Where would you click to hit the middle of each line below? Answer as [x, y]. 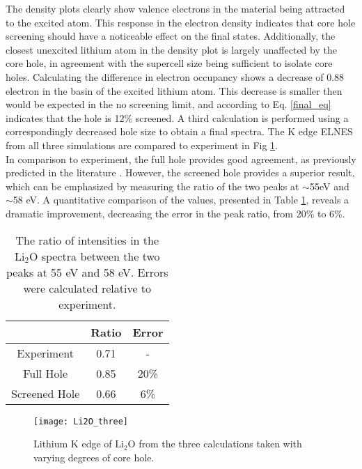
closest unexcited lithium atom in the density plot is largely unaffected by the [171, 49]
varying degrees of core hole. [94, 457]
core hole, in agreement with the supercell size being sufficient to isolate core [169, 63]
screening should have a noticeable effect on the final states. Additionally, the [171, 36]
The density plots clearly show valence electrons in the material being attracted [175, 8]
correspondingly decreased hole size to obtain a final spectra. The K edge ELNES [179, 131]
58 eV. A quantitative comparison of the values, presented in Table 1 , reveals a [181, 200]
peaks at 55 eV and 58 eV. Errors [87, 272]
